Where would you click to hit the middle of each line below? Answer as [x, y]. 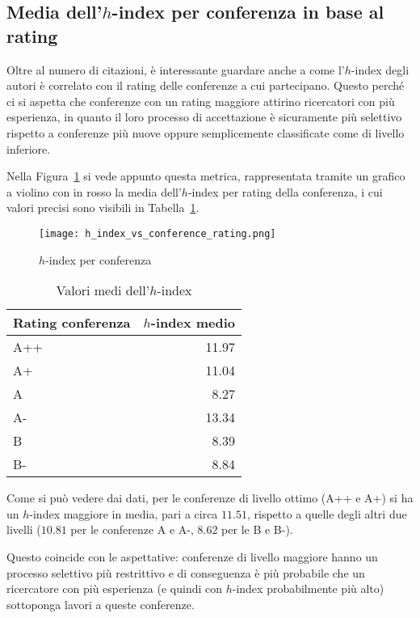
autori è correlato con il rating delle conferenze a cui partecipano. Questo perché [206, 85]
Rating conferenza [72, 323]
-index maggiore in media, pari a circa [124, 513]
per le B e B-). [257, 529]
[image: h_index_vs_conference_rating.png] [157, 233]
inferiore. [29, 148]
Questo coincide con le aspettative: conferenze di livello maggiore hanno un [192, 556]
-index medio [193, 323]
